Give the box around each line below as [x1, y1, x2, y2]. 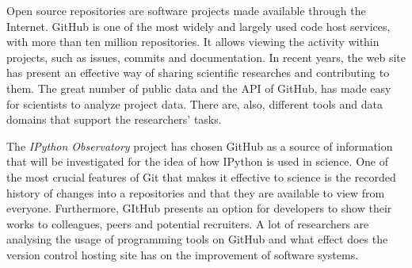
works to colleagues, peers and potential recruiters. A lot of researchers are [6, 215, 369, 232]
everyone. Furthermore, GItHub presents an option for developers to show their [6, 200, 392, 216]
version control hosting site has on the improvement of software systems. [6, 246, 359, 262]
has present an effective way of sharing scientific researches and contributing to [6, 64, 390, 81]
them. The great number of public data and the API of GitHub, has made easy [6, 79, 391, 96]
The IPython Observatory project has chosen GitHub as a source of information [6, 137, 393, 154]
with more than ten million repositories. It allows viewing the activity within [6, 33, 380, 50]
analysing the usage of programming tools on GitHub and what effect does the [6, 231, 388, 247]
